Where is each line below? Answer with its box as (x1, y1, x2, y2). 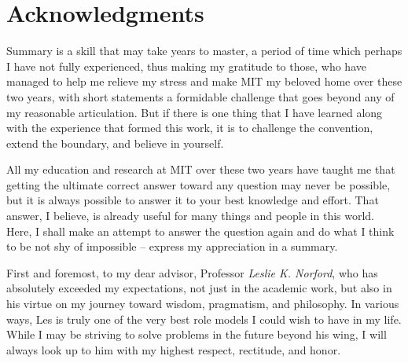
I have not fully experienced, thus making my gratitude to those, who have (6, 57, 366, 74)
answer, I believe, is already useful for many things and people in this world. (6, 207, 375, 224)
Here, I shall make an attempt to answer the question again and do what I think (6, 222, 395, 239)
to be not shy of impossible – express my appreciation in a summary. (6, 238, 338, 255)
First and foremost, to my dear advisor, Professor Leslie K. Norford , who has (6, 264, 378, 280)
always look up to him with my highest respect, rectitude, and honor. (6, 341, 341, 357)
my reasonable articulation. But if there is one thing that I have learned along (6, 104, 383, 120)
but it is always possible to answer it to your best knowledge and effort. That (6, 192, 379, 208)
